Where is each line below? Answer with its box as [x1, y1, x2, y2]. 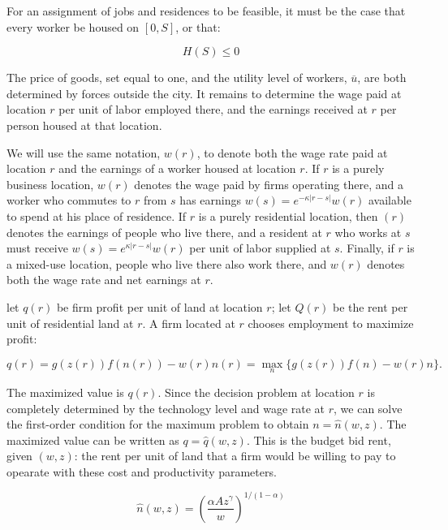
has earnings [179, 192, 241, 209]
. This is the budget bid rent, [246, 431, 391, 448]
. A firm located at [142, 314, 235, 331]
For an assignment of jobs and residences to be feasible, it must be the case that [6, 2, 406, 19]
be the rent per [332, 298, 408, 315]
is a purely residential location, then [198, 207, 378, 224]
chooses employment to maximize [248, 314, 414, 331]
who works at [334, 223, 402, 240]
